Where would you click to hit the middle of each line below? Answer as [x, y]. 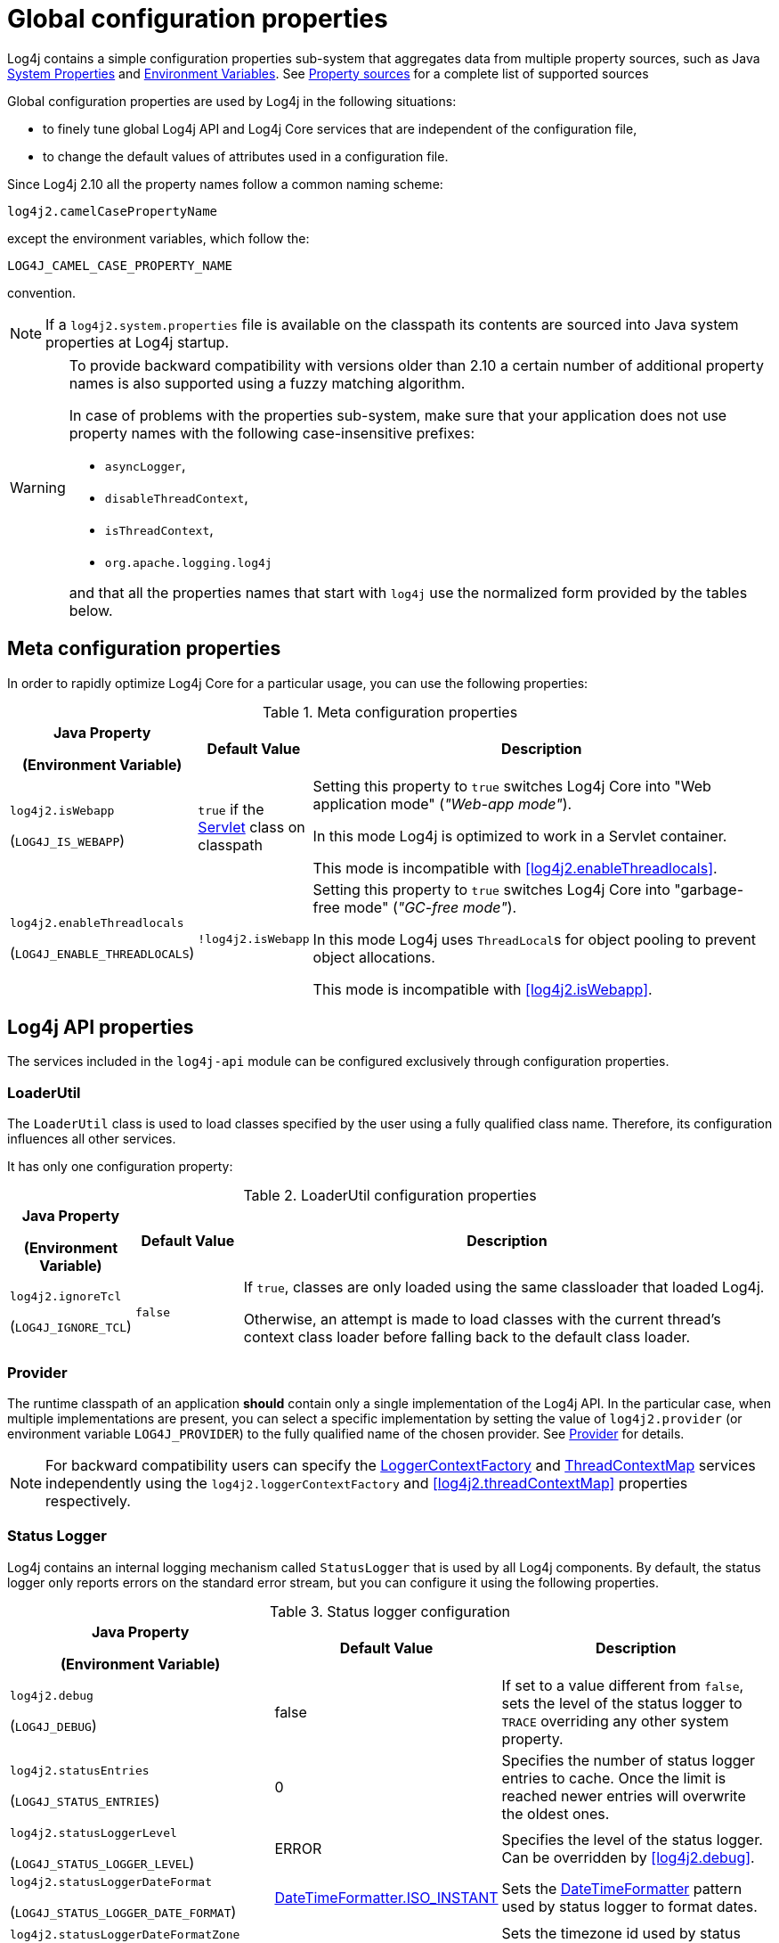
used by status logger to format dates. [629, 1907]
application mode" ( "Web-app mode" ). [442, 803]
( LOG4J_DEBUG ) [53, 1726]
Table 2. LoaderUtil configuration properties [390, 1196]
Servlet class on [252, 827]
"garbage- [709, 889]
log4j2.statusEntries [80, 1771]
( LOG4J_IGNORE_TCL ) [71, 1326]
